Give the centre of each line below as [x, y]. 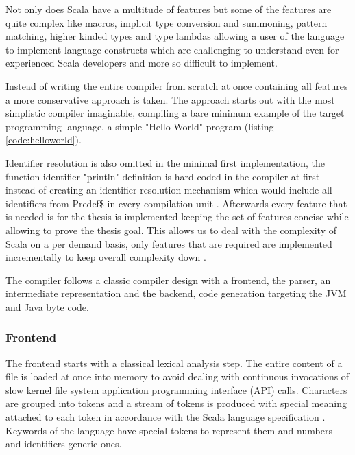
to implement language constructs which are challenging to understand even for [172, 49]
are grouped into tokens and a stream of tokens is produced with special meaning [176, 403]
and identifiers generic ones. [64, 444]
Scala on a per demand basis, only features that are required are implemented [169, 243]
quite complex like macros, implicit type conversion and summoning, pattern [167, 22]
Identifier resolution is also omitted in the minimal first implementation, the [165, 162]
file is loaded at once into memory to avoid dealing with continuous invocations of [177, 376]
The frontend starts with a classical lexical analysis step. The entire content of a [174, 363]
